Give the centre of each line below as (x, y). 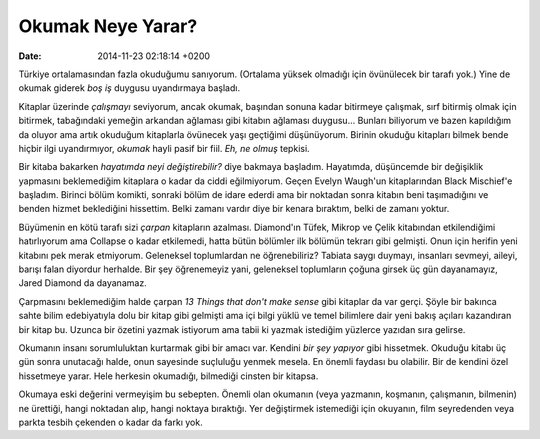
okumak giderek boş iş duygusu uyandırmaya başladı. (129, 88)
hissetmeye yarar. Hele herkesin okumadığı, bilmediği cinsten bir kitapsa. (168, 376)
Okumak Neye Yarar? (108, 26)
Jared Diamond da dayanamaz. (82, 283)
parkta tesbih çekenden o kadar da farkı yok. (111, 422)
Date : (30, 56)
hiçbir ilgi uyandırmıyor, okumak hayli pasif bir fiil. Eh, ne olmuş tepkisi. (164, 148)
